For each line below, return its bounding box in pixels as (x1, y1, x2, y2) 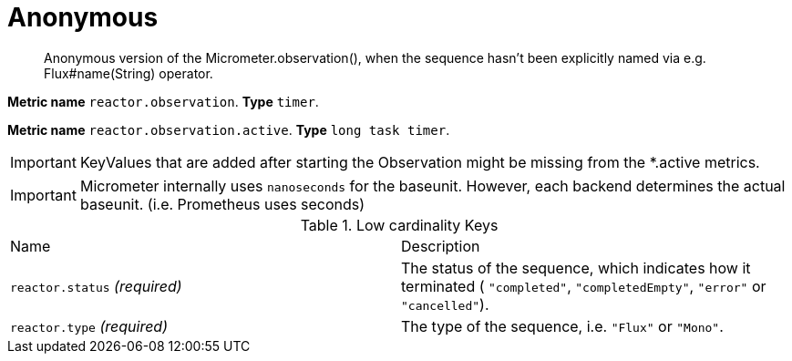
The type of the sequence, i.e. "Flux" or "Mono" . (401, 316, 724, 335)
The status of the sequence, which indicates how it (401, 258, 751, 277)
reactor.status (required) (10, 276, 182, 295)
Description (401, 236, 480, 255)
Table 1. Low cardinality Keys (300, 215, 499, 234)
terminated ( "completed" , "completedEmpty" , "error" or (401, 276, 766, 295)
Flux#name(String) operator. (44, 65, 213, 81)
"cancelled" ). (401, 294, 489, 314)
